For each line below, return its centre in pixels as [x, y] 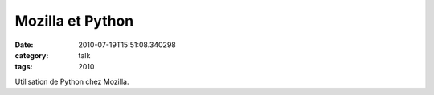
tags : [24, 67]
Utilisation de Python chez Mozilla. [72, 81]
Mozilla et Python [74, 21]
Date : [24, 45]
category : [32, 55]
